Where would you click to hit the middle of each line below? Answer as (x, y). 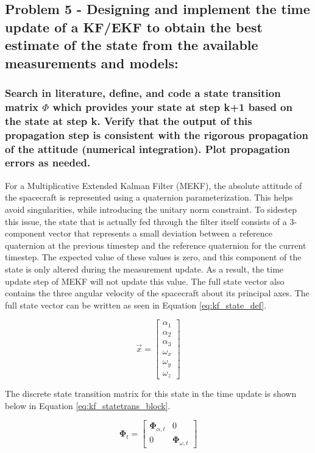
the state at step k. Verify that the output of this (129, 120)
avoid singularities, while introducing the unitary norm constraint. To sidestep (151, 209)
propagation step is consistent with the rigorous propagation (157, 134)
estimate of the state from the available (132, 45)
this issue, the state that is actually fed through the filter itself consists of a (146, 221)
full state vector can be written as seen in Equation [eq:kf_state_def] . (136, 305)
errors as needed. (48, 162)
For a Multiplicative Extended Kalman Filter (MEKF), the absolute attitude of (154, 185)
